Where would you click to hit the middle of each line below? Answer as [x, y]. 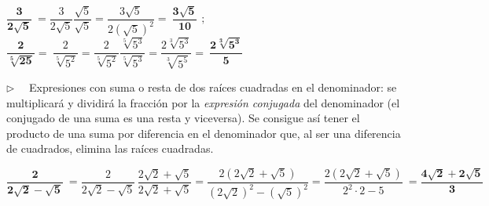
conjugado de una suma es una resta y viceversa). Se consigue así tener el [183, 118]
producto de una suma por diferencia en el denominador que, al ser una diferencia [204, 133]
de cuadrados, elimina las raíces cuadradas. [110, 148]
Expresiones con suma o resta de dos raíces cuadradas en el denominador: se [213, 87]
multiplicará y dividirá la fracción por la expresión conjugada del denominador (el [203, 102]
